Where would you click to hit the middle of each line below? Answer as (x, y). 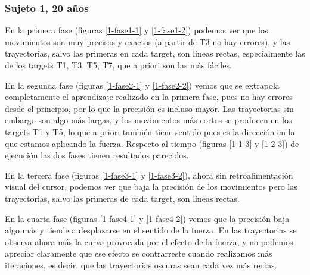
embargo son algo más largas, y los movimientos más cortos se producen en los (148, 120)
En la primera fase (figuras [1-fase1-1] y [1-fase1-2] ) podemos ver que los (137, 30)
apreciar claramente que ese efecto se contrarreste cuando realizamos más (139, 253)
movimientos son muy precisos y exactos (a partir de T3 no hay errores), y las (148, 41)
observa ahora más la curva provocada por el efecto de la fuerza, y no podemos (149, 241)
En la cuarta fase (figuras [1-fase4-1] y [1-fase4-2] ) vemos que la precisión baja (147, 218)
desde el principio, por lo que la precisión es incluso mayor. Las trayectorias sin (149, 108)
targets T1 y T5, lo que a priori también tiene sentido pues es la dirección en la (150, 131)
